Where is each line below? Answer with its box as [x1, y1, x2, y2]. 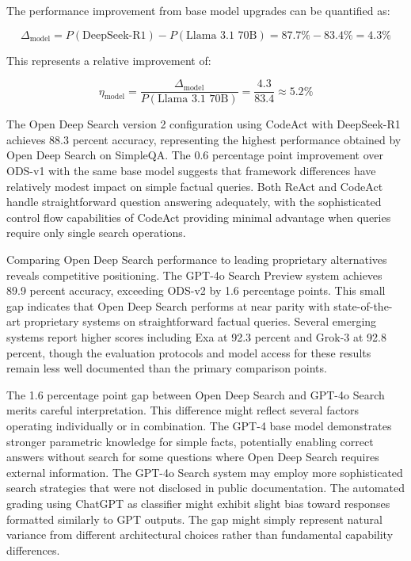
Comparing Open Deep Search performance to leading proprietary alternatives [6, 251, 387, 267]
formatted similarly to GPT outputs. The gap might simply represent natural [6, 510, 382, 527]
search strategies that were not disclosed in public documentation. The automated [6, 479, 405, 496]
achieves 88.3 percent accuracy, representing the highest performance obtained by [6, 131, 401, 147]
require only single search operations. [6, 224, 186, 241]
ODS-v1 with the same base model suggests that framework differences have [6, 162, 376, 179]
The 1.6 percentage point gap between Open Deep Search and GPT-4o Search [6, 386, 385, 403]
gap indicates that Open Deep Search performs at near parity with [6, 297, 330, 314]
